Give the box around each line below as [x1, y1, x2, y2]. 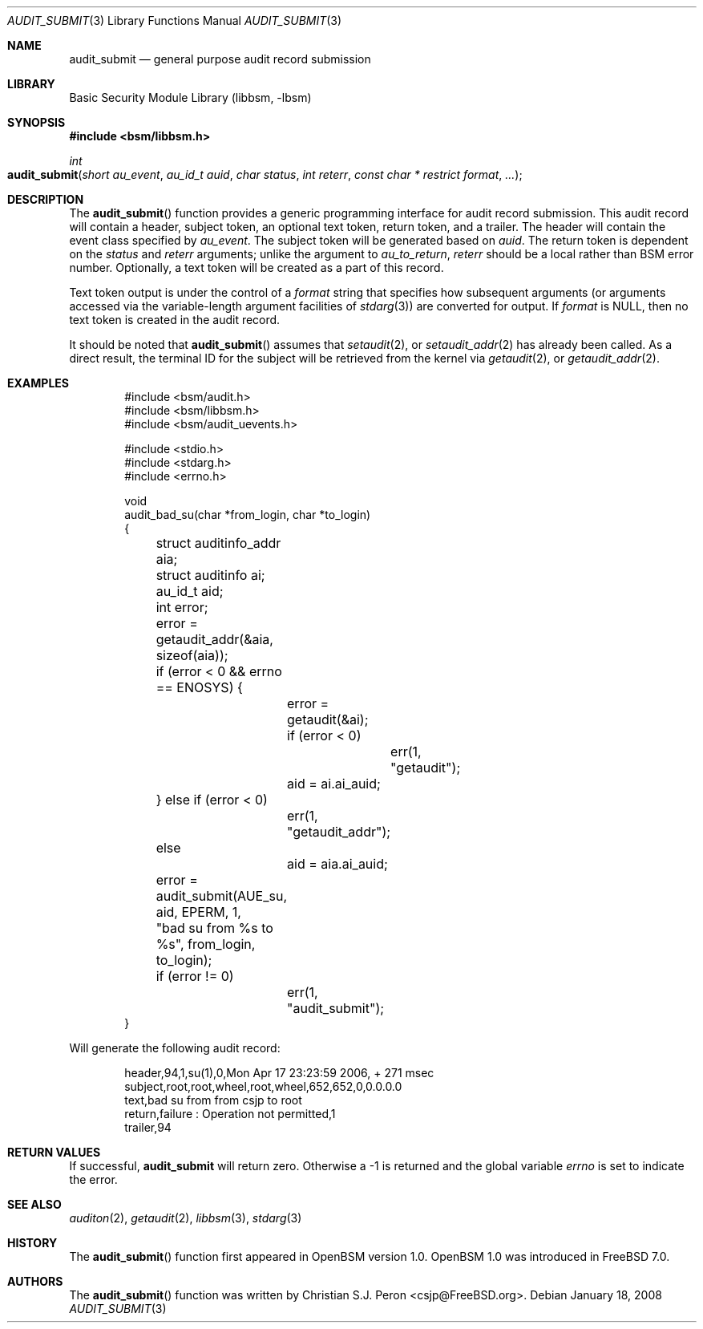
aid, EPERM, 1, [156, 904, 241, 920]
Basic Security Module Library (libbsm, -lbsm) [69, 91, 312, 104]
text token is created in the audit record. [69, 313, 281, 326]
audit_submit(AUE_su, [156, 888, 288, 904]
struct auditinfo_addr [156, 535, 281, 551]
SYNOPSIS [7, 115, 66, 129]
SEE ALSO [7, 1197, 62, 1211]
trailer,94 [124, 1120, 172, 1134]
